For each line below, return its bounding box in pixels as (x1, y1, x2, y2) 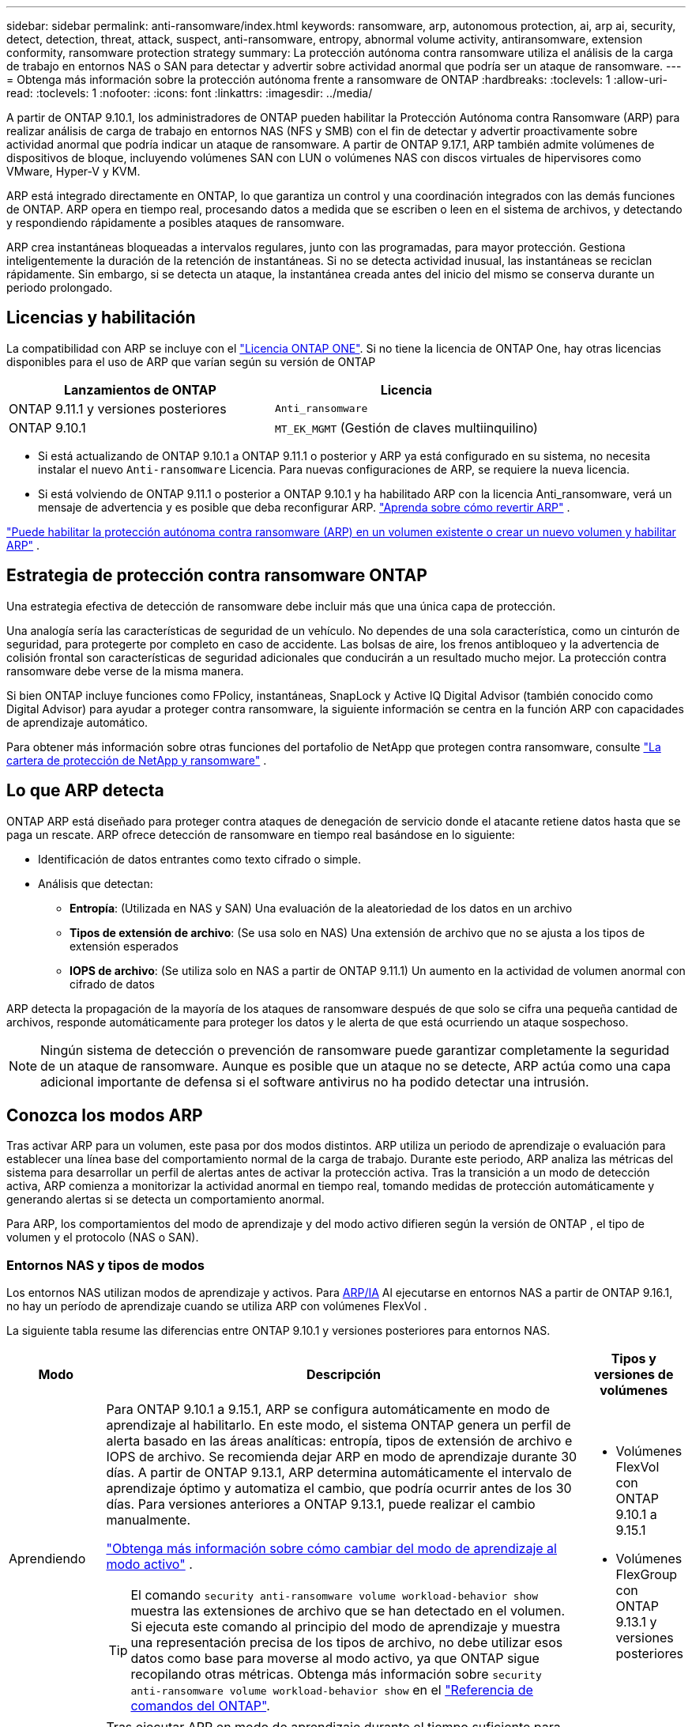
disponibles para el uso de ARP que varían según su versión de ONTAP (6, 354, 376, 368)
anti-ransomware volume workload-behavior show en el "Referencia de (130, 1682, 533, 1699)
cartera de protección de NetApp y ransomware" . (6, 753, 267, 767)
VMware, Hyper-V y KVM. (6, 164, 141, 178)
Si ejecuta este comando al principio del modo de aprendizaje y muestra (130, 1619, 561, 1635)
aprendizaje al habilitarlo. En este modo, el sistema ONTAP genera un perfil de (106, 1417, 571, 1434)
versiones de (594, 1366, 674, 1383)
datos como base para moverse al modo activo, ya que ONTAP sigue (130, 1650, 540, 1667)
